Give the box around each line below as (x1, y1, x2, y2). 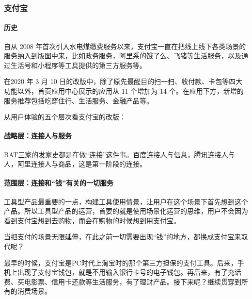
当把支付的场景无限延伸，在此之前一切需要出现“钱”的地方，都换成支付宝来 (4, 232, 241, 242)
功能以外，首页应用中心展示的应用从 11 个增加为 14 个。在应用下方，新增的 (4, 86, 244, 96)
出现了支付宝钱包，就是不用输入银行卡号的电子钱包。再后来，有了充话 (17, 267, 241, 277)
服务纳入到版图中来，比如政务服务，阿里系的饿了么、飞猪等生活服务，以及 (4, 50, 241, 61)
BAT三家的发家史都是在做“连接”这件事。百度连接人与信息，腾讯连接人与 (4, 149, 235, 159)
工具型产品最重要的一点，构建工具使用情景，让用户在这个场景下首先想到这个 (4, 196, 248, 206)
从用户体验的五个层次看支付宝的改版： (4, 112, 126, 122)
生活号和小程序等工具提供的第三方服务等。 (10, 60, 146, 70)
